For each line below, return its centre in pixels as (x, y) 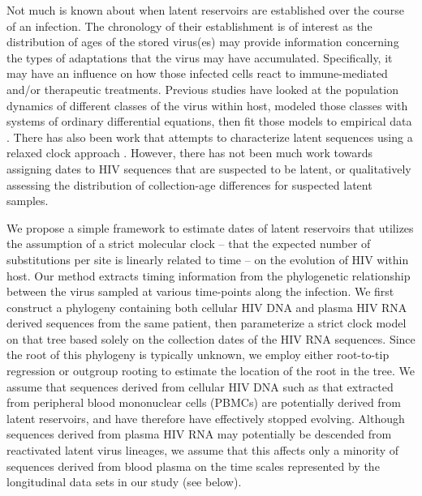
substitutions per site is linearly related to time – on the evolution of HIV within (208, 259)
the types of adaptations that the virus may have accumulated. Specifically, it (200, 57)
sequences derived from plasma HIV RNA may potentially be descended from (199, 434)
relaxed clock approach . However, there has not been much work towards (190, 153)
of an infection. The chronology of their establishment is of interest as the (189, 26)
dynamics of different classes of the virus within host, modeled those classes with (207, 105)
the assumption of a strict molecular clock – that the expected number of (189, 244)
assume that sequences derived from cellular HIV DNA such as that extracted (200, 386)
